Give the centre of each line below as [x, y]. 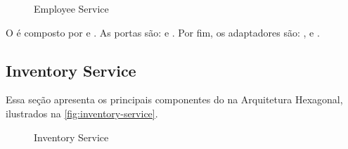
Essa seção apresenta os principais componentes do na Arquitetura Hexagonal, [174, 99]
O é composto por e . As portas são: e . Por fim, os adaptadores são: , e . [163, 32]
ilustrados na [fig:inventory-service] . [82, 113]
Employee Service [71, 8]
